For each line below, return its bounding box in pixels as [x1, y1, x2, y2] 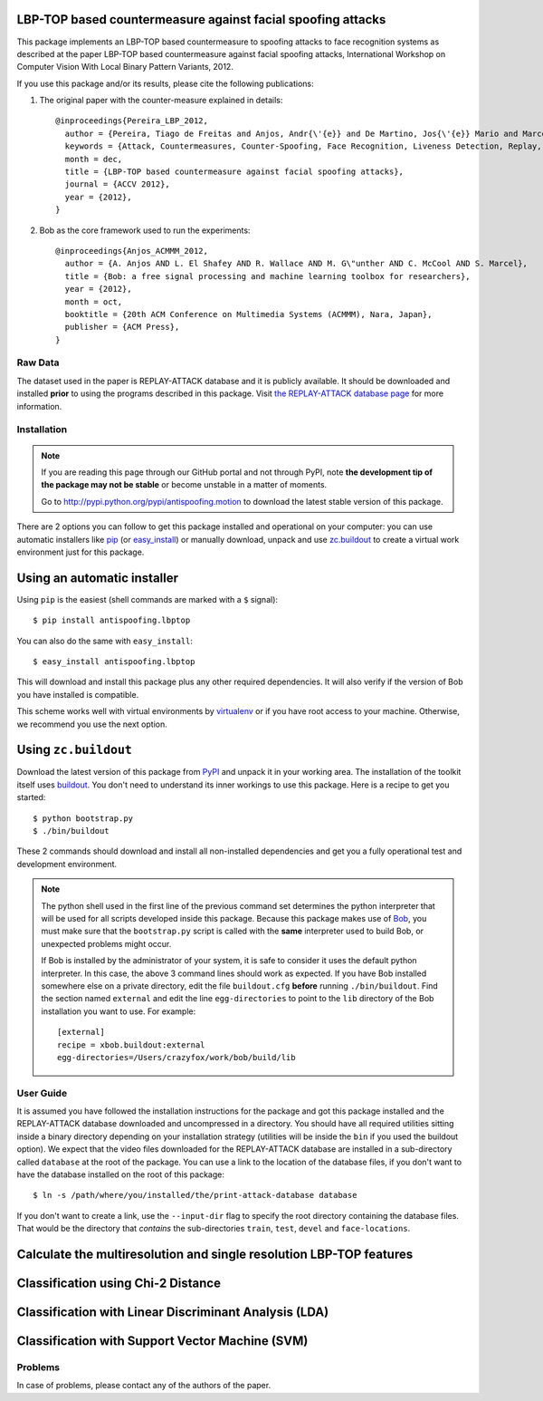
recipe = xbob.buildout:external [57, 1039, 205, 1050]
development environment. [16, 858, 118, 869]
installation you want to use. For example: [41, 1006, 196, 1017]
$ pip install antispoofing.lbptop [33, 615, 191, 625]
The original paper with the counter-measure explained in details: [39, 95, 283, 106]
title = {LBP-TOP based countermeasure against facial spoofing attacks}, [64, 167, 405, 177]
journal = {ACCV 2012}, [64, 179, 171, 189]
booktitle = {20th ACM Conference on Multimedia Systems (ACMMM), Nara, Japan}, [64, 309, 433, 319]
